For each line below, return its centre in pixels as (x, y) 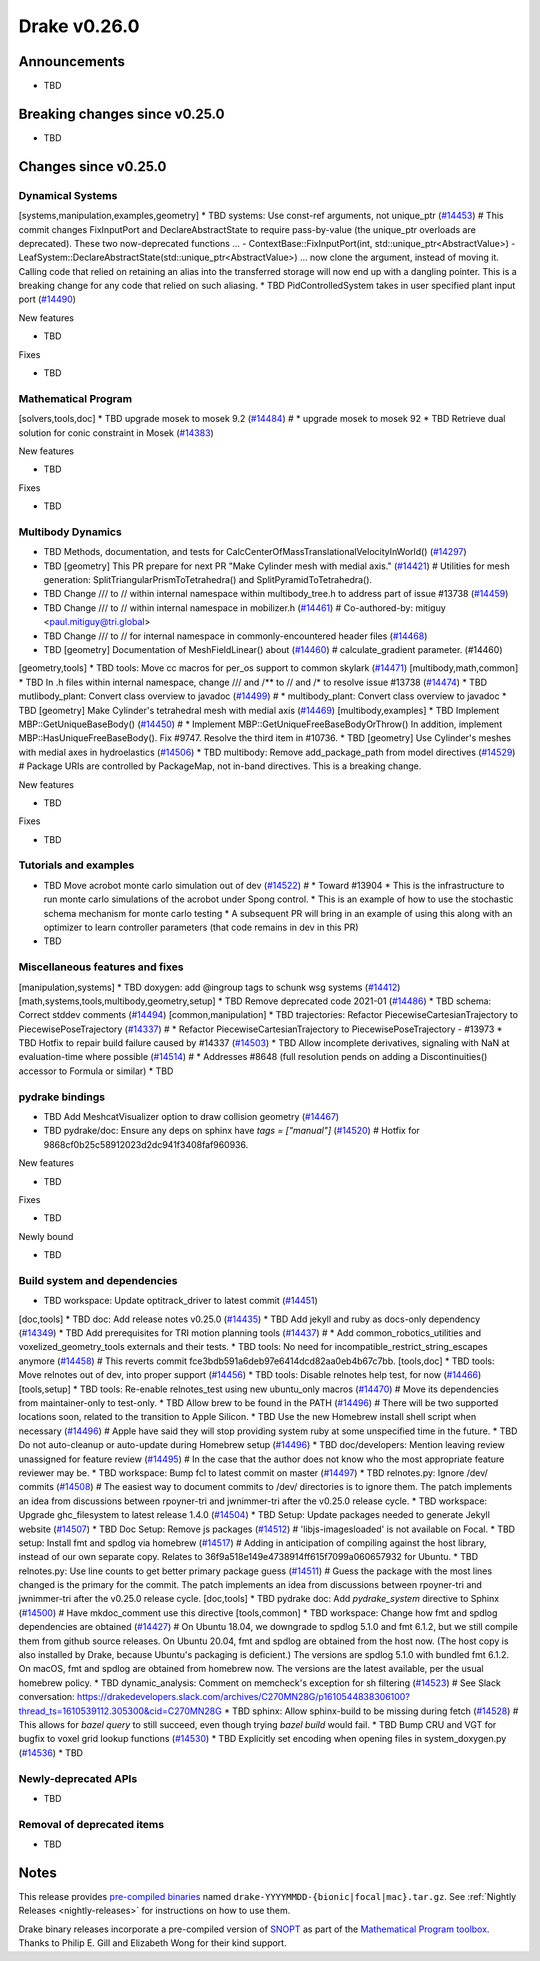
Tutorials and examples (76, 865)
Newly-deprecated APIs (78, 1778)
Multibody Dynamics (70, 532)
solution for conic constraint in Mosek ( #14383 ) (116, 432)
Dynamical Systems (68, 195)
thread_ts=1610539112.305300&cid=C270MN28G (120, 1711)
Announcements (71, 61)
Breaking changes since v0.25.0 (121, 113)
